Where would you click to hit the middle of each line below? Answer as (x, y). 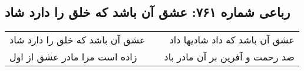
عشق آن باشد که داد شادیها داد (232, 40)
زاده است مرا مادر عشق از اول (73, 57)
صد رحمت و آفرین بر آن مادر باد (229, 57)
